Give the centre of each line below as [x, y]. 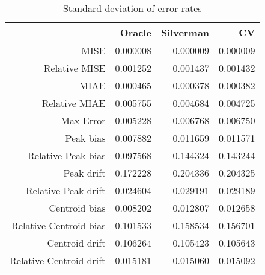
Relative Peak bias [67, 155]
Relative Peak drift [65, 190]
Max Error [83, 120]
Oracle [136, 32]
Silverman [185, 32]
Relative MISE [75, 68]
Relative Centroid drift [58, 260]
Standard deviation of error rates [132, 8]
